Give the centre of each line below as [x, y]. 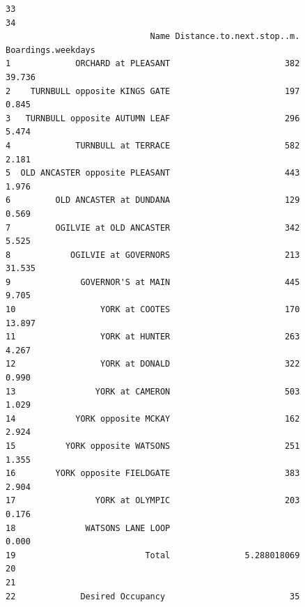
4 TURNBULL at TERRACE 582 [153, 145]
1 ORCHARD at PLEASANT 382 [153, 64]
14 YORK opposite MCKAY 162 [153, 418]
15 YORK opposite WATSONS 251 [153, 446]
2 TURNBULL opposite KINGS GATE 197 [153, 91]
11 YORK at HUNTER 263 [153, 337]
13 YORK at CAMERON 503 [153, 391]
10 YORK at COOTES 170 [153, 310]
